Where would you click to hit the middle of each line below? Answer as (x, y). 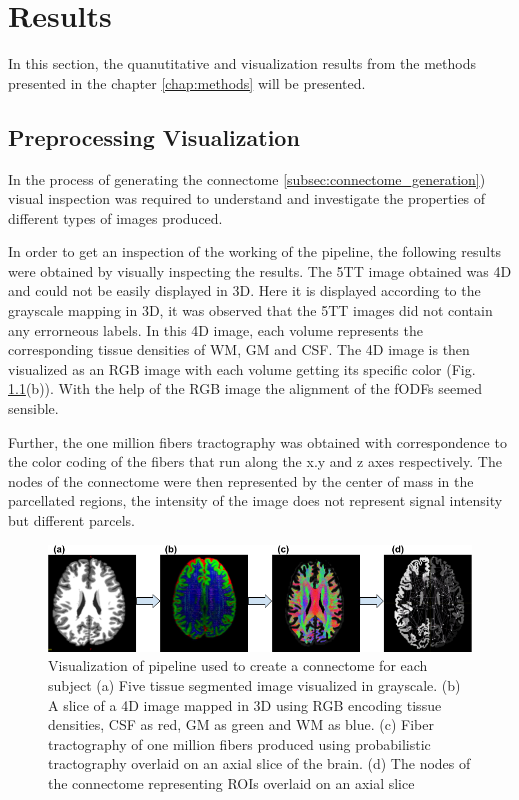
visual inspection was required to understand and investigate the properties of (247, 198)
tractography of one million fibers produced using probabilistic (239, 743)
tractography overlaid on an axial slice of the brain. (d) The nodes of (259, 763)
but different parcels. (71, 520)
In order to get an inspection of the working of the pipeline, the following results (255, 251)
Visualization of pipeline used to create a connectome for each (238, 665)
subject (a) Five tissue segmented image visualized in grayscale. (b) (254, 684)
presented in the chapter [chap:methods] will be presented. (187, 82)
